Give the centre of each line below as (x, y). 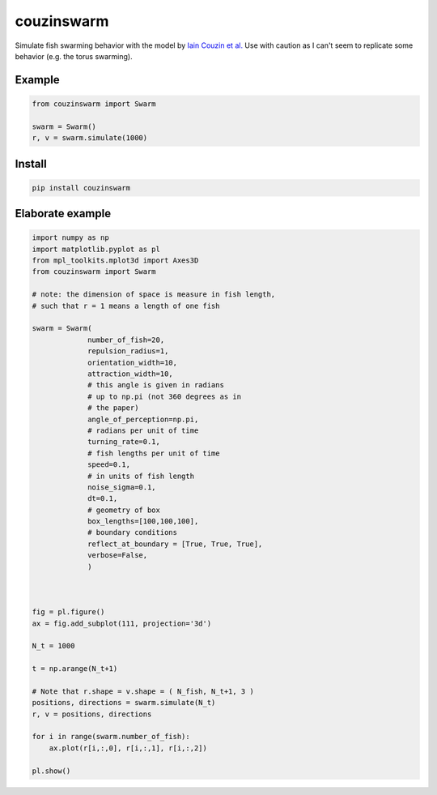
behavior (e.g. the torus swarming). (74, 56)
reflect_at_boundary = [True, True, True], (175, 544)
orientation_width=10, (133, 362)
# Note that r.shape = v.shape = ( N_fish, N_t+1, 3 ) (143, 691)
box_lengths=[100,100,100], (143, 521)
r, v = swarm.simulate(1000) (90, 138)
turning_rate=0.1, (124, 442)
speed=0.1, (109, 465)
